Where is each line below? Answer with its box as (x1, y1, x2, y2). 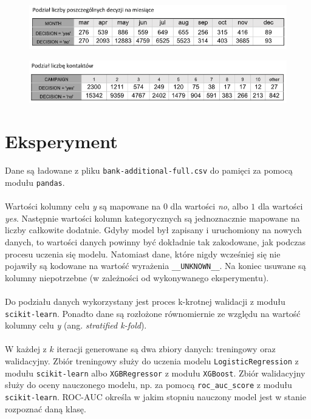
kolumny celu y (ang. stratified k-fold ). (5, 319, 147, 332)
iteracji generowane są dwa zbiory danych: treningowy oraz (56, 342, 276, 355)
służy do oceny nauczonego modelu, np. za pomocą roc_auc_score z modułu (5, 378, 292, 391)
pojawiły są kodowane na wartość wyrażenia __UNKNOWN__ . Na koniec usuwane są (5, 259, 306, 272)
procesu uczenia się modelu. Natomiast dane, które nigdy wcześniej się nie (5, 247, 281, 260)
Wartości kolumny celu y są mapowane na (5, 200, 161, 213)
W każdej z (5, 342, 47, 355)
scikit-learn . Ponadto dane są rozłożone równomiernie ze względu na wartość (5, 307, 301, 319)
